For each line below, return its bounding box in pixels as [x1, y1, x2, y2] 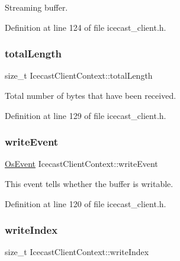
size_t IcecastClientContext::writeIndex [5, 246, 149, 258]
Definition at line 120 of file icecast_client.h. [5, 197, 166, 210]
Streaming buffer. [5, 1, 68, 13]
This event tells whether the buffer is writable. [5, 178, 173, 189]
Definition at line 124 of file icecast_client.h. [5, 21, 166, 33]
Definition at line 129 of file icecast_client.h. [5, 109, 166, 121]
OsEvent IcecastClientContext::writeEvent [5, 157, 158, 170]
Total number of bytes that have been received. [5, 89, 176, 101]
